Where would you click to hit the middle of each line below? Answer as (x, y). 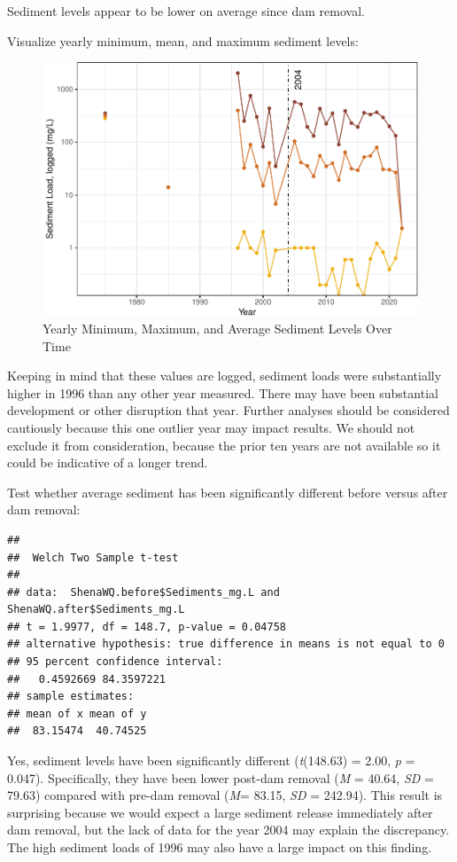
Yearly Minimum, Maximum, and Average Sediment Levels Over (217, 328)
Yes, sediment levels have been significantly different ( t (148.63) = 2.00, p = (211, 760)
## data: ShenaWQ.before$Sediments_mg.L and (143, 592)
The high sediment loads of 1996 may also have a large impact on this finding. (220, 847)
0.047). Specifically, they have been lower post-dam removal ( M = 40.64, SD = (221, 777)
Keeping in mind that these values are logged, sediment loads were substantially (225, 376)
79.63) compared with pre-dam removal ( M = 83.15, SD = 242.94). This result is (225, 795)
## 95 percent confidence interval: (115, 662)
